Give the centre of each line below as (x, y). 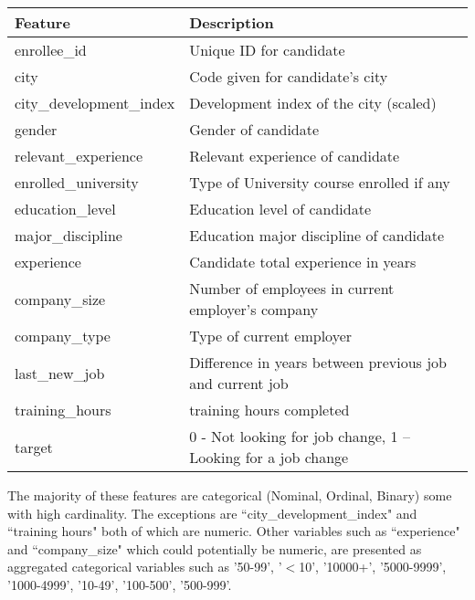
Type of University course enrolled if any (320, 182)
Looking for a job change (269, 457)
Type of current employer (271, 336)
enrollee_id (51, 50)
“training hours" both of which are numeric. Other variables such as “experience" (234, 531)
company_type (63, 336)
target (34, 447)
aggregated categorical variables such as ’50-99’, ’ (145, 567)
